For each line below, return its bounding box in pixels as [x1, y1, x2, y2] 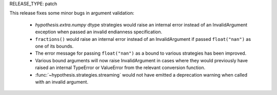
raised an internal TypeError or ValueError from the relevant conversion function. [35, 64, 205, 71]
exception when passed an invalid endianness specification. [35, 29, 163, 35]
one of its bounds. [35, 43, 74, 49]
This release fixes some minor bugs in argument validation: [9, 10, 134, 16]
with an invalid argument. [35, 79, 89, 85]
